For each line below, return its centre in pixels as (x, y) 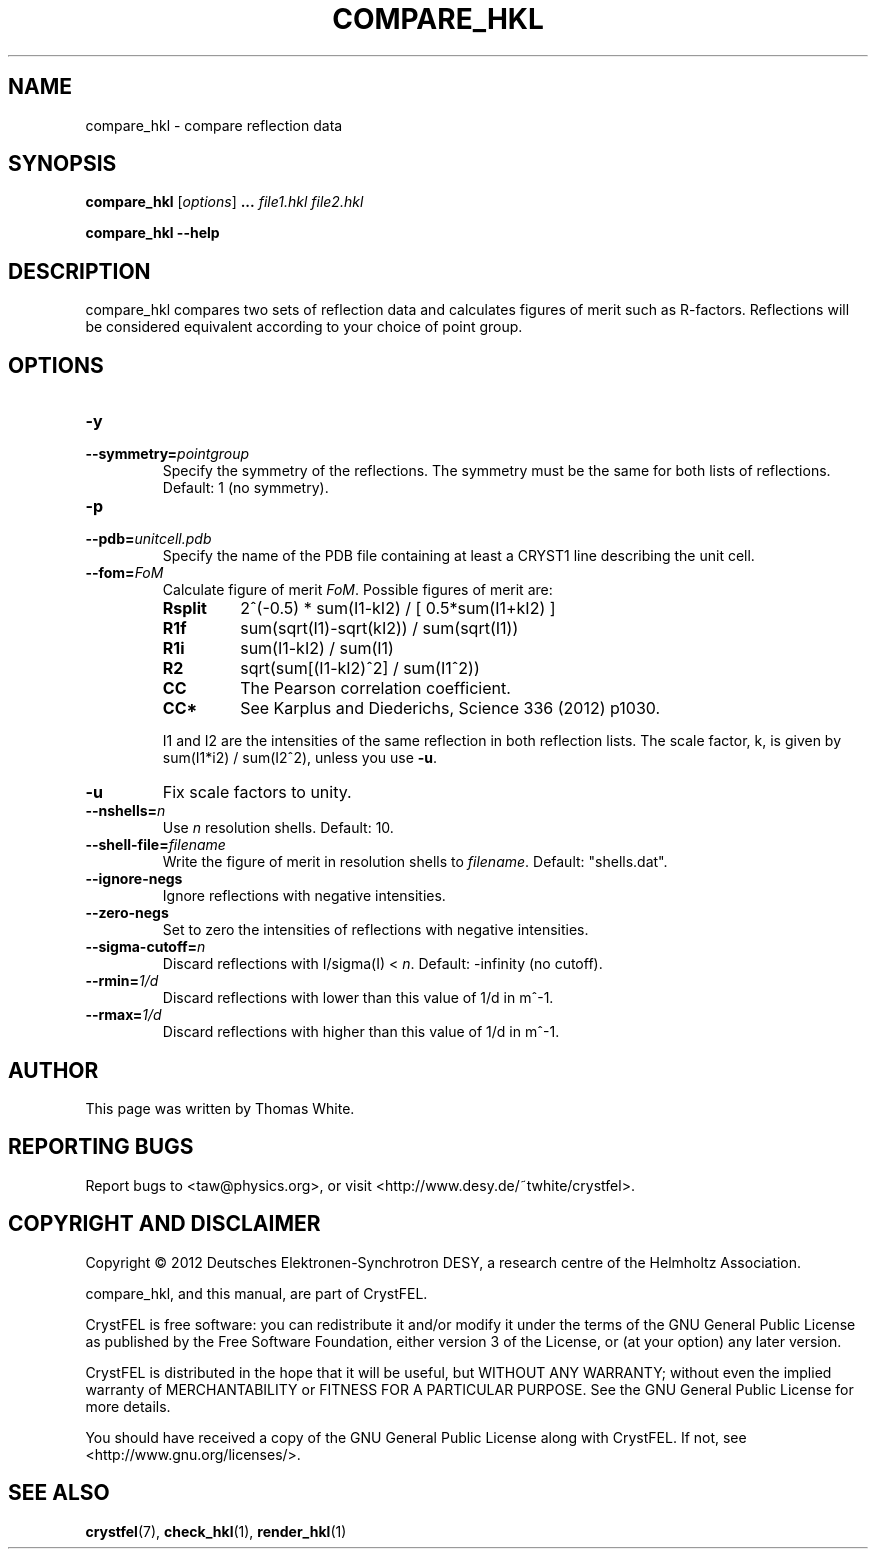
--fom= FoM (124, 573)
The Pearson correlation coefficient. (375, 688)
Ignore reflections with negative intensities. (304, 896)
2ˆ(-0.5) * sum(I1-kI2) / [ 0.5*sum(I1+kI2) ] (398, 608)
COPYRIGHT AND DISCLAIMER (164, 1224)
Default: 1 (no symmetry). (245, 488)
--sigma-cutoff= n (145, 947)
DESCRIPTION (79, 271)
